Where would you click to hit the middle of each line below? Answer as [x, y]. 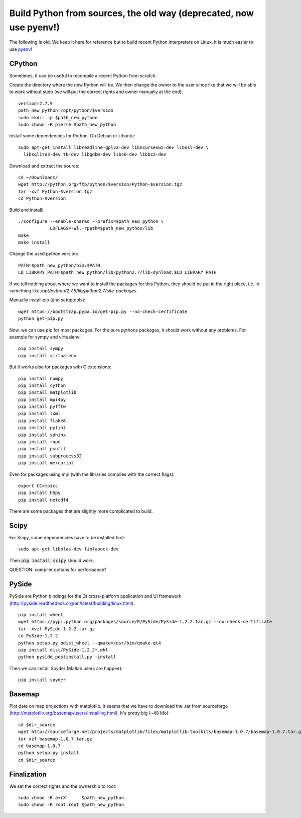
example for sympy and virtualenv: [45, 337]
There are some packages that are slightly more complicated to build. [81, 511]
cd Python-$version [42, 198]
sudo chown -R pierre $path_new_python [67, 124]
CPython [23, 64]
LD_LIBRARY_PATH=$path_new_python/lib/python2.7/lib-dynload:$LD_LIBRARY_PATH [117, 272]
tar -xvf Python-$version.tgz [55, 191]
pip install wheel [41, 615]
